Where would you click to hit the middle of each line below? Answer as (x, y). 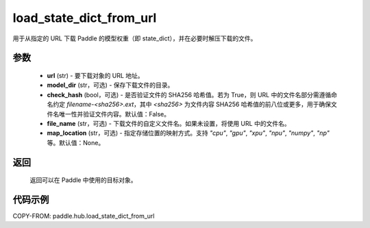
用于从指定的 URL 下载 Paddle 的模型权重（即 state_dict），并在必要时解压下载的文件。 (135, 38)
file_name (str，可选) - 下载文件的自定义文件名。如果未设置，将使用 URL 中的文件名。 (169, 123)
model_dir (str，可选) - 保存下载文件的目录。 (110, 85)
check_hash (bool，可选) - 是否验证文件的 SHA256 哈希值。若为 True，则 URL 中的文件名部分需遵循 (189, 94)
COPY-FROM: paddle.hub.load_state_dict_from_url (84, 216)
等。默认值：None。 (76, 142)
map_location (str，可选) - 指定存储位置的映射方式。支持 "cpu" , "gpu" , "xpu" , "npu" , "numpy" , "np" (188, 133)
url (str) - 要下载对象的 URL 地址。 (95, 75)
